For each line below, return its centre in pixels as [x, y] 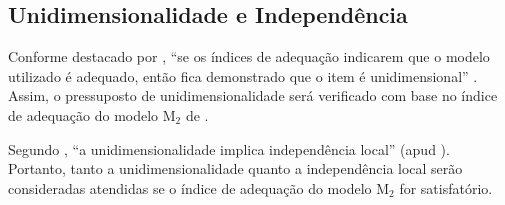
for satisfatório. [446, 187]
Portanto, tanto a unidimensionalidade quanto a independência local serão [235, 168]
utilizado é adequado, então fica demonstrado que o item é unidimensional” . [243, 75]
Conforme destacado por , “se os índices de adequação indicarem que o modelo [249, 56]
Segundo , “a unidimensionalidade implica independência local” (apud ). [229, 148]
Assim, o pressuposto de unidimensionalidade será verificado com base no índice [253, 95]
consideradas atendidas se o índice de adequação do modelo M [199, 187]
